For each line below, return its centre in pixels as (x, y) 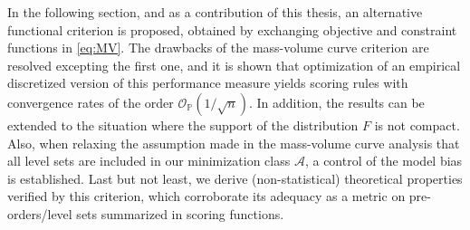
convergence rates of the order (91, 102)
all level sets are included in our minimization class (149, 161)
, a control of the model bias (384, 161)
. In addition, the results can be (336, 102)
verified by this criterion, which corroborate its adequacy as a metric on (206, 196)
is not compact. (417, 125)
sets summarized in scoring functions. (180, 213)
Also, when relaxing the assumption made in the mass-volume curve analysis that (234, 143)
